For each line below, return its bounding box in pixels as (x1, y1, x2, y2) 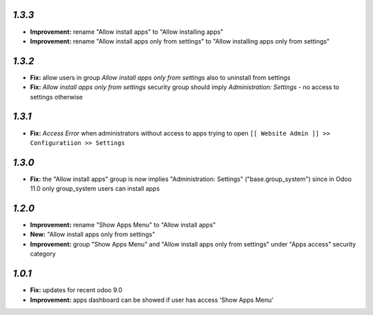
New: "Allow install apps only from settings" (30, 230, 155, 238)
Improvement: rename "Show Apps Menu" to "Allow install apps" (30, 221, 216, 229)
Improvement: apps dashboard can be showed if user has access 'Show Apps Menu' (30, 296, 274, 304)
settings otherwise (30, 93, 83, 101)
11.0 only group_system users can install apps (30, 184, 160, 193)
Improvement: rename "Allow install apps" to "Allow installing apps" (30, 28, 224, 36)
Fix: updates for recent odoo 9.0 (30, 286, 123, 294)
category (30, 249, 56, 258)
